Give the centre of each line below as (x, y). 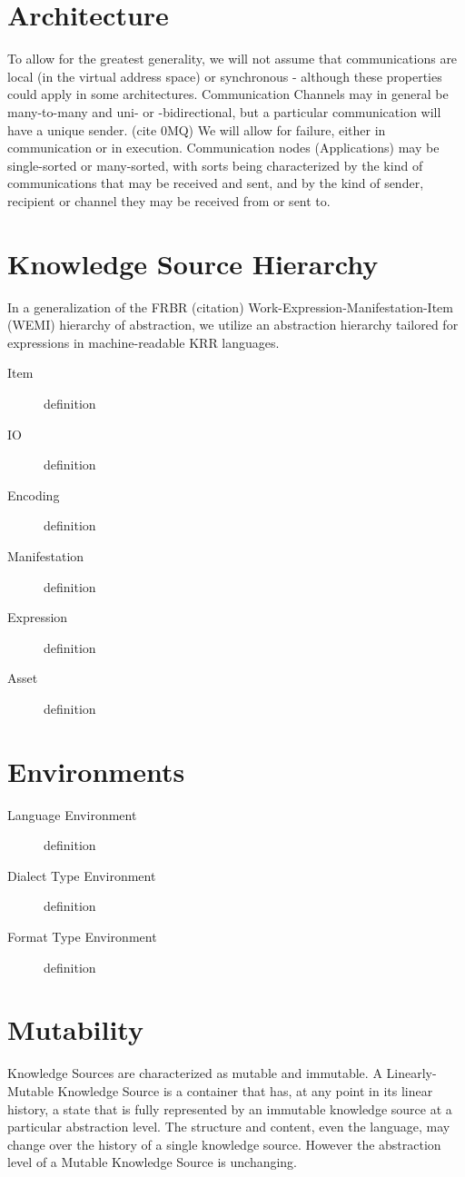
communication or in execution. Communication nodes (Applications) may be (223, 148)
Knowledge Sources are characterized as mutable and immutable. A (195, 1073)
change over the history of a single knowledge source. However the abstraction (224, 1144)
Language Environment (72, 814)
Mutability (75, 1029)
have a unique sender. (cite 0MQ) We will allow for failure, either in (197, 129)
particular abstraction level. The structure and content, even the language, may (229, 1127)
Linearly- (411, 1073)
